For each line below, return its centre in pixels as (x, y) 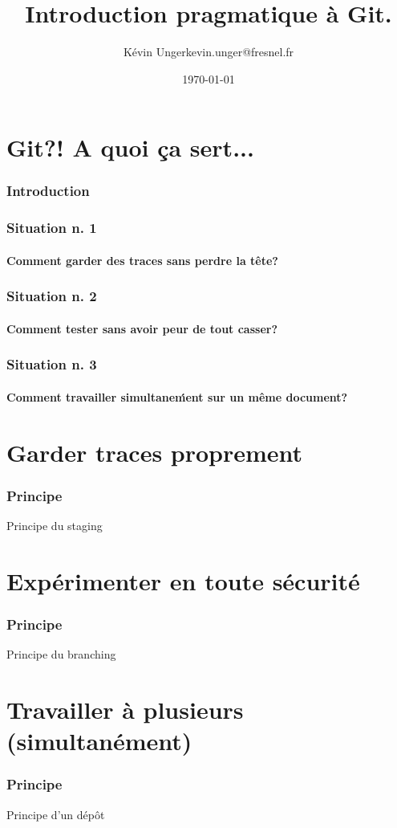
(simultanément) (99, 741)
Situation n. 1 (52, 228)
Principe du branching (61, 654)
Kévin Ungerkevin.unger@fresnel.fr (209, 52)
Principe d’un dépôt (56, 814)
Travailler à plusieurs (125, 709)
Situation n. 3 (52, 364)
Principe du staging (55, 526)
